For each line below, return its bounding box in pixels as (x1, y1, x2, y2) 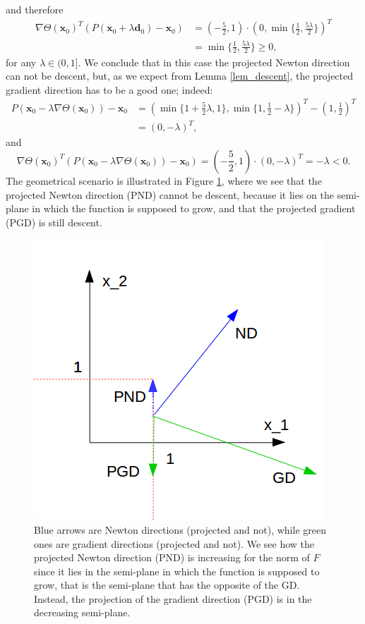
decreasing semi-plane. (34, 605, 131, 620)
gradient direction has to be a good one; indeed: (6, 82, 213, 97)
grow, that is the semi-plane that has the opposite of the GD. (34, 577, 300, 592)
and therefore (6, 2, 64, 16)
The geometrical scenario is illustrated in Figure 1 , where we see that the (6, 173, 322, 188)
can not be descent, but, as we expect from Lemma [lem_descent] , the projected (6, 68, 354, 83)
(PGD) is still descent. (6, 214, 102, 229)
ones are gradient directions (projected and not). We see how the (34, 536, 315, 551)
